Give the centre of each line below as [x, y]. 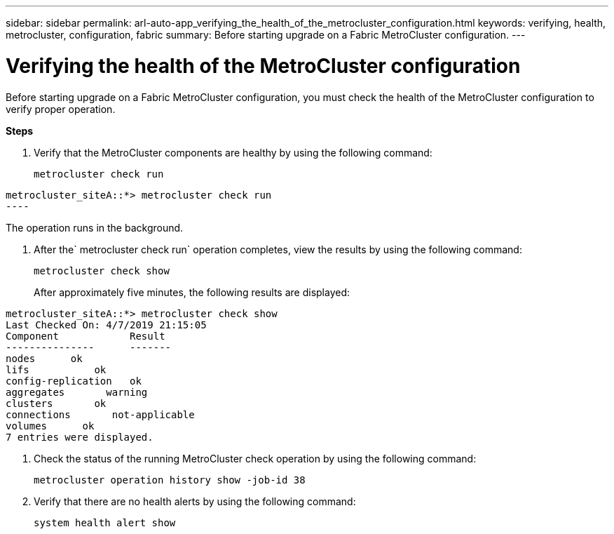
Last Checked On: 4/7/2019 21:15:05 [106, 325]
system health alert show [105, 522]
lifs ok [56, 369]
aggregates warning [77, 392]
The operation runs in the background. [95, 227]
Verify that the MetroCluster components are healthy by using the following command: [233, 152]
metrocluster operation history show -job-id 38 [170, 480]
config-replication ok [74, 381]
